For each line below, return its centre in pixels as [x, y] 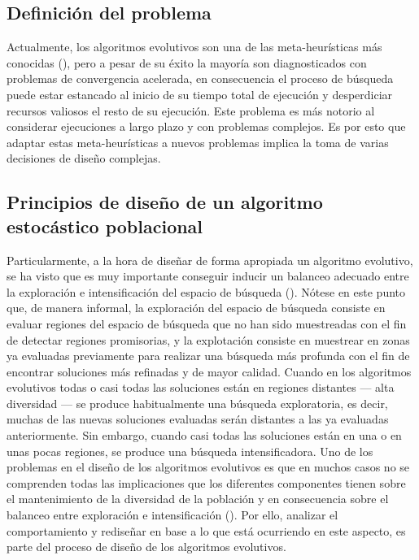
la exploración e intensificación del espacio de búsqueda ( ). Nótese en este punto [206, 291]
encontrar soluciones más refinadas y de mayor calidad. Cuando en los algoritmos [209, 371]
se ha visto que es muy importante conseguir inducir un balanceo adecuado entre [208, 276]
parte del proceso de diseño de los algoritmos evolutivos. [146, 547]
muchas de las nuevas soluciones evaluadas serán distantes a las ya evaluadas [198, 419]
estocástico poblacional [105, 226]
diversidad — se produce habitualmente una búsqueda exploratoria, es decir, [197, 403]
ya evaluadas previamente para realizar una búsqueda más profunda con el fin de [208, 356]
